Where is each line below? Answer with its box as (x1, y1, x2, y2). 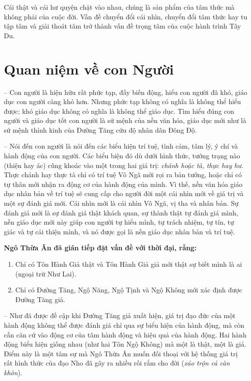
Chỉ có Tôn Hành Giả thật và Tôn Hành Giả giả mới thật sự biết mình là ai (15, 259, 242, 269)
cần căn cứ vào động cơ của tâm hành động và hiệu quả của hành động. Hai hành (4, 329, 247, 339)
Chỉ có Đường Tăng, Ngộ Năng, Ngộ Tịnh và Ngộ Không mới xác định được (15, 285, 242, 295)
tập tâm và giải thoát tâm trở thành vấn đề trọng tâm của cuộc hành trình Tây (4, 21, 241, 31)
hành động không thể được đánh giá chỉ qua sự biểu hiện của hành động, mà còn (4, 320, 245, 330)
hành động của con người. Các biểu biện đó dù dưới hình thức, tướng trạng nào (4, 151, 240, 161)
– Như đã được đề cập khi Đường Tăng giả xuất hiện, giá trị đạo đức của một (4, 310, 236, 320)
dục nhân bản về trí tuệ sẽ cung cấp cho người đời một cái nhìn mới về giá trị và (4, 188, 244, 198)
